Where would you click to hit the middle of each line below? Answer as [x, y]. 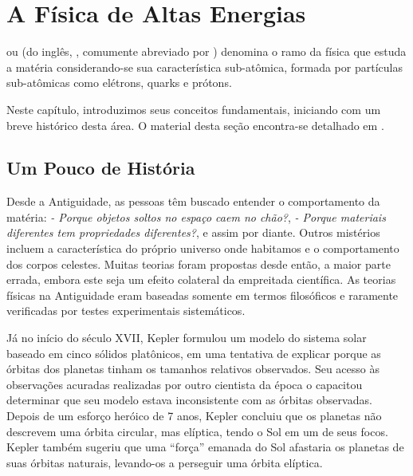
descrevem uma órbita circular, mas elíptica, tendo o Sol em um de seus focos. [197, 431]
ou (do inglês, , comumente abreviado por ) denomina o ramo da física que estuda [206, 51]
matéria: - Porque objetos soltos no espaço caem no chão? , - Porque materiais [196, 216]
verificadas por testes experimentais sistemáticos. [126, 311]
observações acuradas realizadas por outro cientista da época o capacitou [185, 384]
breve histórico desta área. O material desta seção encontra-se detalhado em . [195, 125]
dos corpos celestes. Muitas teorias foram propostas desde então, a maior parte [199, 264]
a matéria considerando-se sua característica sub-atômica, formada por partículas [205, 67]
